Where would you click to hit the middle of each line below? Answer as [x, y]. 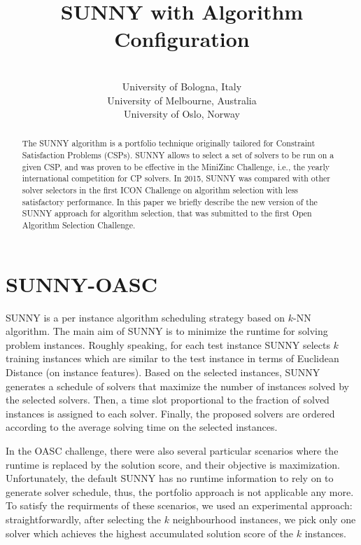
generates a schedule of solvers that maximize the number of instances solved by [177, 386]
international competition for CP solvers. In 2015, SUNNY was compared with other [176, 178]
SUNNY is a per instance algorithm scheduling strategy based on [146, 317]
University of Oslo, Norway [182, 114]
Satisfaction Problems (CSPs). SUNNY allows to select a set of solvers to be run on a [178, 155]
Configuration [182, 39]
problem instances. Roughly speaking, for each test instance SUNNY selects [168, 344]
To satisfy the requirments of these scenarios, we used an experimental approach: [179, 505]
